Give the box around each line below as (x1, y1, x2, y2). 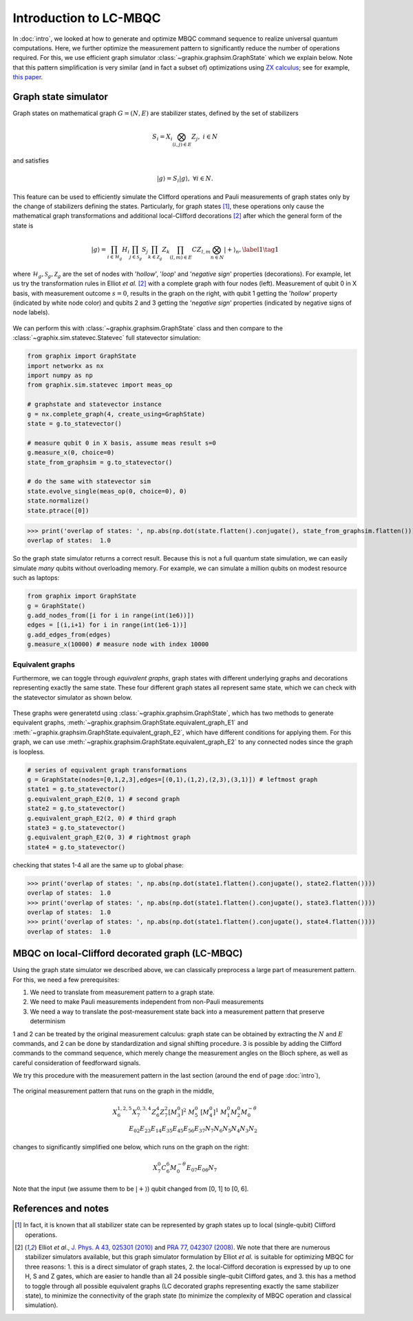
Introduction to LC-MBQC (12, 10, 161, 26)
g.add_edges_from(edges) (27, 631, 112, 638)
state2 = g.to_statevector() (27, 805, 126, 813)
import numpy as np (27, 372, 93, 379)
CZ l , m (191, 245, 211, 255)
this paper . (12, 73, 43, 81)
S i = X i (152, 133, 173, 142)
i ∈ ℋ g (107, 254, 123, 261)
